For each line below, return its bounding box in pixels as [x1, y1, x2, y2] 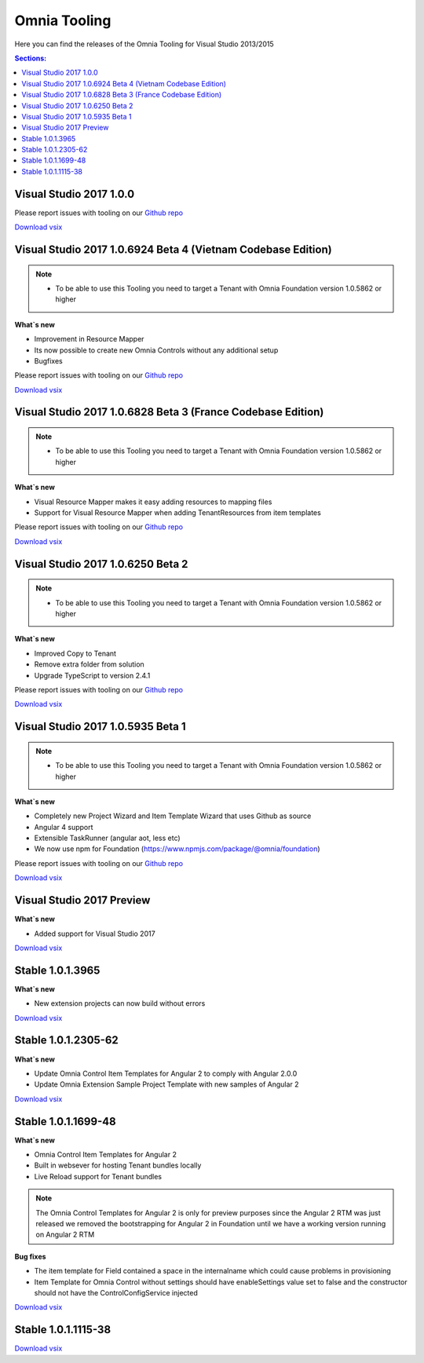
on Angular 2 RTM [35, 1230, 95, 1240]
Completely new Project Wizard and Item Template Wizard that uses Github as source [34, 811, 312, 820]
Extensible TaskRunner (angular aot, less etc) [34, 833, 181, 843]
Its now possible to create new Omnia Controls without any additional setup [34, 345, 279, 355]
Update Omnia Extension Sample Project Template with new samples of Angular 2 [34, 1080, 299, 1089]
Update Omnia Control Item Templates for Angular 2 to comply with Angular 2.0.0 [34, 1069, 298, 1078]
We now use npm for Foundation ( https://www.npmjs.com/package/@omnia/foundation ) [34, 844, 321, 853]
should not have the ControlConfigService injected [34, 1288, 198, 1297]
